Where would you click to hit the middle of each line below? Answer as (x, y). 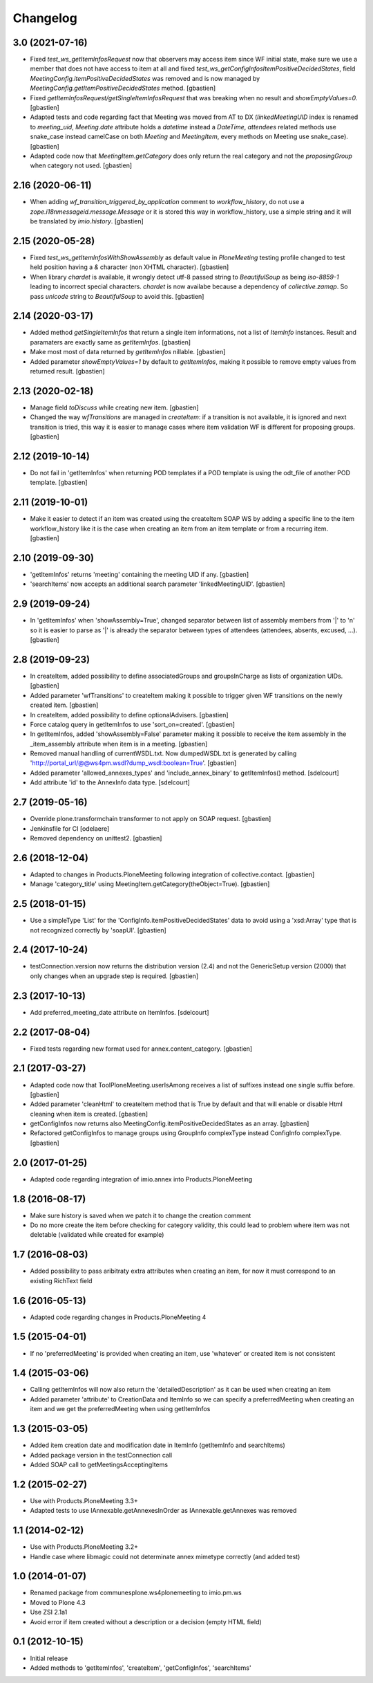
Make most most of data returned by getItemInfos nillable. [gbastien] (128, 352)
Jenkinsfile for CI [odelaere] (70, 828)
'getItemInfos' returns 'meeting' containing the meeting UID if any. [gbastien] (139, 574)
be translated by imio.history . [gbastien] (87, 221)
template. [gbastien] (59, 482)
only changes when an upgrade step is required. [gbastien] (114, 976)
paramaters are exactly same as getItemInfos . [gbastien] (111, 342)
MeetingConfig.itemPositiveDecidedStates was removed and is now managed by (145, 78)
